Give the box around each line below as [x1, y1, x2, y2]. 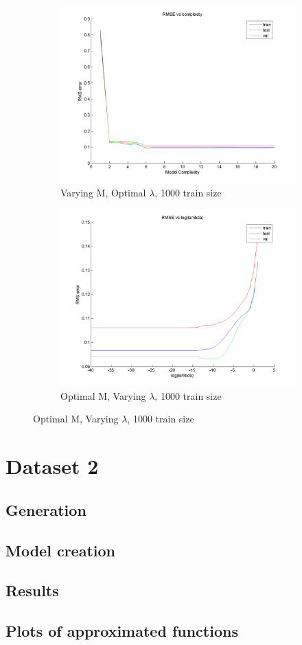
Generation [5, 499, 86, 520]
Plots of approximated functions [5, 620, 238, 642]
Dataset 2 [5, 452, 99, 480]
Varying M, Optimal [60, 185, 146, 199]
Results [5, 580, 59, 601]
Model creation [5, 539, 115, 561]
